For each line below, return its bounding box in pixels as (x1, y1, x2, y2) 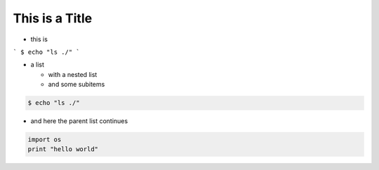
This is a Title (13, 10, 93, 26)
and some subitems (48, 80, 105, 89)
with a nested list (48, 70, 98, 78)
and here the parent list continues (30, 117, 128, 125)
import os (27, 136, 62, 143)
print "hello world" (27, 146, 98, 153)
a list (30, 60, 45, 69)
